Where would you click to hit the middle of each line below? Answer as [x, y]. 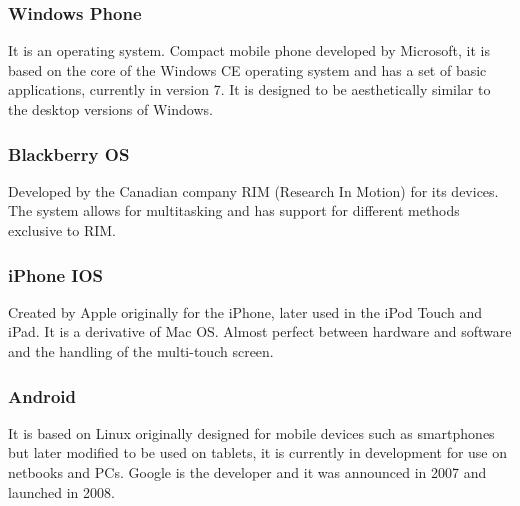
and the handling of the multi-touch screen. [141, 351]
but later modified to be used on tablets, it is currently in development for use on [258, 452]
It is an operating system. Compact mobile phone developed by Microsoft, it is [249, 50]
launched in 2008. [61, 491]
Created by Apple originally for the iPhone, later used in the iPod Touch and [245, 311]
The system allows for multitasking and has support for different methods [234, 210]
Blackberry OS [69, 153]
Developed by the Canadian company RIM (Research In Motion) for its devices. [253, 190]
